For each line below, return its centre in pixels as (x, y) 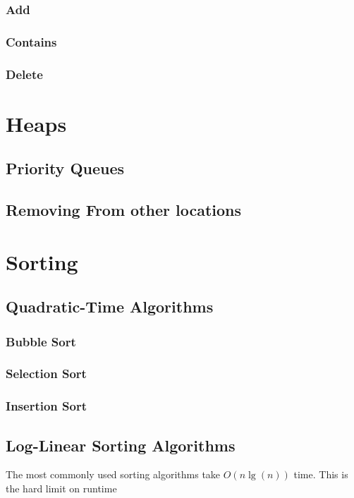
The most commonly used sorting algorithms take (113, 474)
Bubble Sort (41, 341)
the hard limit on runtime (61, 488)
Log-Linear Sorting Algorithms (121, 445)
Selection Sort (46, 373)
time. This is (321, 474)
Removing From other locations (124, 210)
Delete (24, 74)
